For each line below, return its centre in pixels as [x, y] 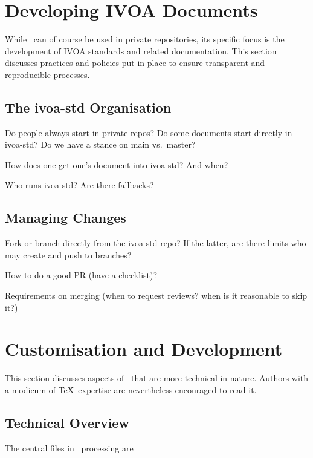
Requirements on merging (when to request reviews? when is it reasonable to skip [156, 296]
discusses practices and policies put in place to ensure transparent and [135, 63]
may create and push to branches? [68, 254]
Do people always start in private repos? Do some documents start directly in [149, 132]
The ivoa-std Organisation [88, 107]
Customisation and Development [144, 349]
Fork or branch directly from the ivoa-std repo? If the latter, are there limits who [156, 243]
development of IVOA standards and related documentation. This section [141, 51]
